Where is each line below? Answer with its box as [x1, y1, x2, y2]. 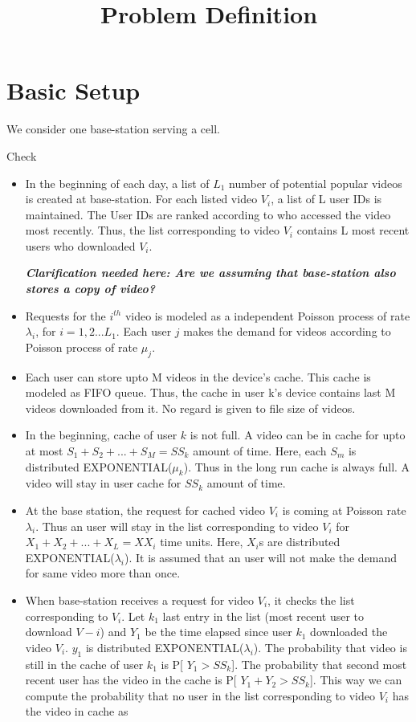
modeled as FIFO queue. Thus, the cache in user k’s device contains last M [25, 384, 396, 401]
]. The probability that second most [231, 655, 407, 672]
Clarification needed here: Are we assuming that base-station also [25, 264, 396, 281]
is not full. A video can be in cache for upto [190, 426, 406, 443]
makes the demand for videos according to [183, 323, 391, 340]
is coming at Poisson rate [282, 502, 406, 518]
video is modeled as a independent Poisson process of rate [124, 307, 410, 324]
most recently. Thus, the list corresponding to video [25, 222, 279, 239]
